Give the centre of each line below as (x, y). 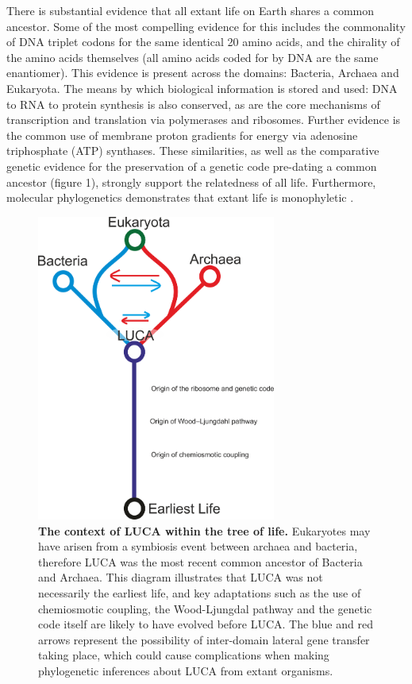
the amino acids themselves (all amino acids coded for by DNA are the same (193, 57)
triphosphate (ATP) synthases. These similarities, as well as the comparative (193, 151)
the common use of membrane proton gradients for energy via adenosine (182, 135)
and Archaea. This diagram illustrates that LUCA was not (181, 577)
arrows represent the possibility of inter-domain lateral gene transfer (204, 639)
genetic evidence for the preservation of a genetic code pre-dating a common (192, 166)
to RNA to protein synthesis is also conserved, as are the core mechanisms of (193, 104)
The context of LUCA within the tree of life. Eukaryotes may (204, 530)
